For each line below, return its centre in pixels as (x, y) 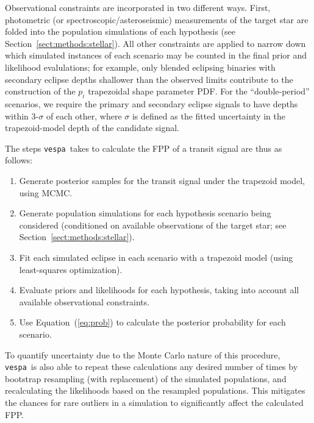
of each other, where (84, 116)
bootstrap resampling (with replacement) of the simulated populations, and (146, 378)
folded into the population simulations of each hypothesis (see (120, 31)
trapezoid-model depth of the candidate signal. (92, 128)
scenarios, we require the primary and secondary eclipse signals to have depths (152, 103)
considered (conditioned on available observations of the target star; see (153, 225)
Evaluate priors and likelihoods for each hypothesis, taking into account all (159, 290)
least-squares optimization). (71, 269)
